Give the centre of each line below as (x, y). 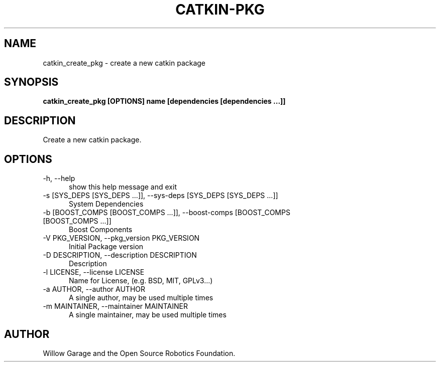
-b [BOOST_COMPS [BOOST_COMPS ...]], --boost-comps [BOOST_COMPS (167, 213)
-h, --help (59, 178)
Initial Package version (106, 247)
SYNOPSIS (31, 82)
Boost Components (101, 230)
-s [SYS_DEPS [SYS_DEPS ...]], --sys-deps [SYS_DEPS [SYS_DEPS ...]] (160, 196)
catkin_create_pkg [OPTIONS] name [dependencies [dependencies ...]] (164, 101)
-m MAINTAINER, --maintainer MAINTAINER (115, 306)
